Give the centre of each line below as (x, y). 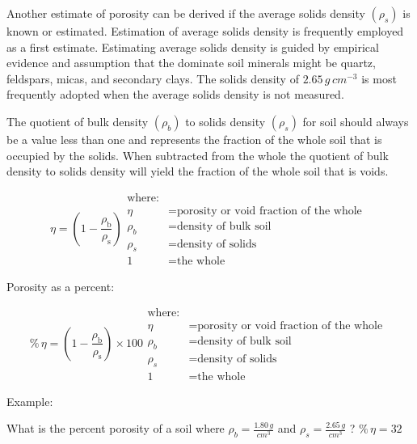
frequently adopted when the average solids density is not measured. (175, 94)
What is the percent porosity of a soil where (116, 428)
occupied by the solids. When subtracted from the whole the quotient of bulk (198, 155)
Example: (30, 401)
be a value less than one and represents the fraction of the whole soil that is (194, 139)
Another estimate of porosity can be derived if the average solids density (186, 13)
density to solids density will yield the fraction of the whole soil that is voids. (198, 171)
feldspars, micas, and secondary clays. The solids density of (153, 78)
